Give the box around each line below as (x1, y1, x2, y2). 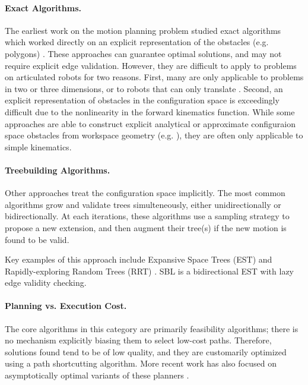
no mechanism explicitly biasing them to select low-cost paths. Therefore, (5, 334, 272, 346)
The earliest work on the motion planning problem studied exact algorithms (5, 24, 281, 36)
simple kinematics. (5, 140, 72, 153)
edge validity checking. (5, 276, 87, 289)
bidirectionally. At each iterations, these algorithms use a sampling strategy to (5, 210, 290, 222)
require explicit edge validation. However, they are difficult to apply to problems (5, 59, 297, 71)
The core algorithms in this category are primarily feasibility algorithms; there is (5, 322, 299, 334)
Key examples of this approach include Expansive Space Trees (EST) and (5, 253, 272, 266)
